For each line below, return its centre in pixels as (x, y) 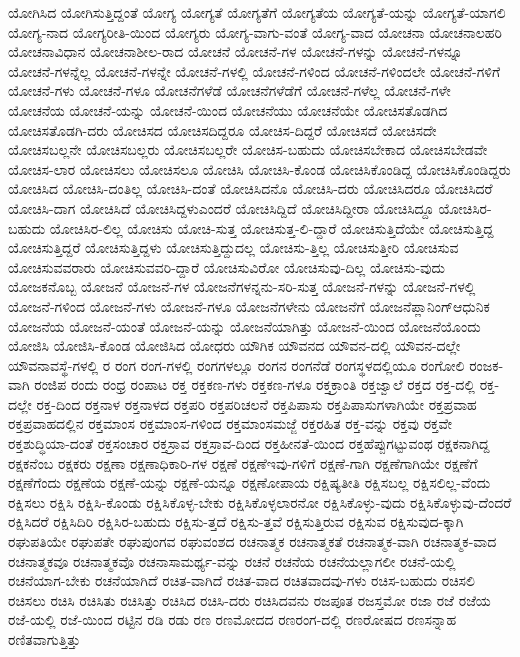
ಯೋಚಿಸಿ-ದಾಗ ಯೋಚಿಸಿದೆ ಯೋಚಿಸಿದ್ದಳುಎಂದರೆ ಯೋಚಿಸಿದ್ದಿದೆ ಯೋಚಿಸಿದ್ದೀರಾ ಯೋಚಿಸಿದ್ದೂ (221, 207)
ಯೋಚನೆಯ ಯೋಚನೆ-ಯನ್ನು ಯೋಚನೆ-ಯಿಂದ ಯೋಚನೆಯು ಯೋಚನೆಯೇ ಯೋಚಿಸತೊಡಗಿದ (228, 109)
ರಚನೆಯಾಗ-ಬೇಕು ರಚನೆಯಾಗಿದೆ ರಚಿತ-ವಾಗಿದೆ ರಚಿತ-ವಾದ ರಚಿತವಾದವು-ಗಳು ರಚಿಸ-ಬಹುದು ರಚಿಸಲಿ (241, 580)
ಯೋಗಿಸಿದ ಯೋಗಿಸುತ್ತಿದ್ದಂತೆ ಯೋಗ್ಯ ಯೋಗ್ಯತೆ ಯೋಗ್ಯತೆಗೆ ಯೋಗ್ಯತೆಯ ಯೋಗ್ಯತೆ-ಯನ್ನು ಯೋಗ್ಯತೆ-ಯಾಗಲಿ (257, 12)
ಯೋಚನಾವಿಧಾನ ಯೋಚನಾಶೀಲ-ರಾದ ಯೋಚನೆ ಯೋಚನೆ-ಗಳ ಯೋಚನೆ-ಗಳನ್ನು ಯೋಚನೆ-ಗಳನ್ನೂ (235, 51)
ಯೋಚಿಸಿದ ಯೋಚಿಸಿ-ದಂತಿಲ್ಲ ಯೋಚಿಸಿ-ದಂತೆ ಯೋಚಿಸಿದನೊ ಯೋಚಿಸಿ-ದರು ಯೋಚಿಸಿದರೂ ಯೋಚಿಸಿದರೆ (250, 188)
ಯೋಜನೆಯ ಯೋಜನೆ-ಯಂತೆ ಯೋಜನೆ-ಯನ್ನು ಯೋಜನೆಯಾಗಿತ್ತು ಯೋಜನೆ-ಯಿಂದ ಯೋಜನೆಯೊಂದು (244, 325)
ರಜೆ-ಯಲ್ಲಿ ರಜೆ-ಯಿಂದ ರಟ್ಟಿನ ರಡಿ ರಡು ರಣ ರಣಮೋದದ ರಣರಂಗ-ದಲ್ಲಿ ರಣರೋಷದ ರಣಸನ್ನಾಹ (232, 619)
